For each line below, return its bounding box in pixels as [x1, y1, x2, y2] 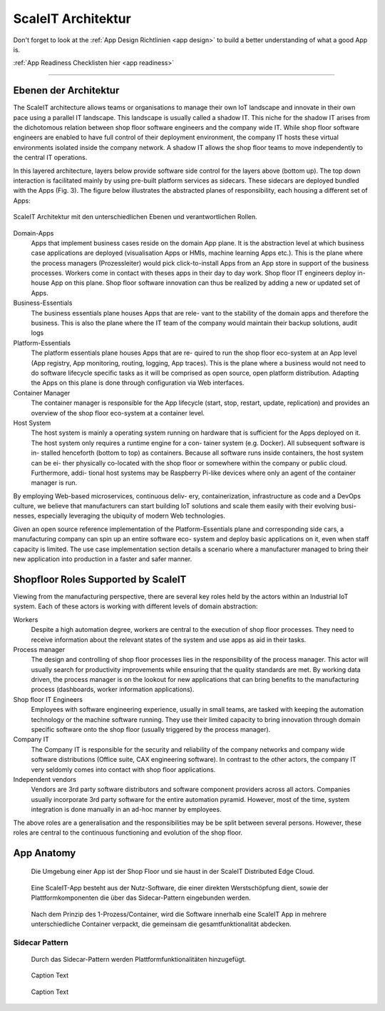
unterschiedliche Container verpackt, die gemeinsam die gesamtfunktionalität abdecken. [31, 920, 292, 928]
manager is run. [31, 478, 78, 487]
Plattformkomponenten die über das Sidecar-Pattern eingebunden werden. [31, 893, 251, 902]
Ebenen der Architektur [13, 84, 120, 96]
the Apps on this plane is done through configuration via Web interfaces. [31, 378, 245, 387]
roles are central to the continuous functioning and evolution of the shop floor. [13, 828, 242, 837]
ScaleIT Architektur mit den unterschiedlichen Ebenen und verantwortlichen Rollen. [13, 213, 258, 221]
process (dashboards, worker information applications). [31, 685, 195, 694]
